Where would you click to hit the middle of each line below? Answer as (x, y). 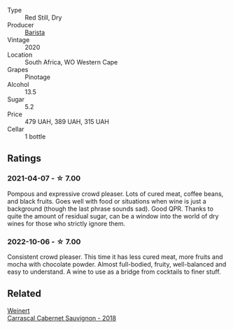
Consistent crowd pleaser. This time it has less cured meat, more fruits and (115, 257)
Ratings (24, 159)
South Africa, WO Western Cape (71, 62)
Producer (21, 25)
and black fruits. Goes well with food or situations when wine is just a (107, 201)
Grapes (18, 70)
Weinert (19, 310)
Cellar (16, 129)
